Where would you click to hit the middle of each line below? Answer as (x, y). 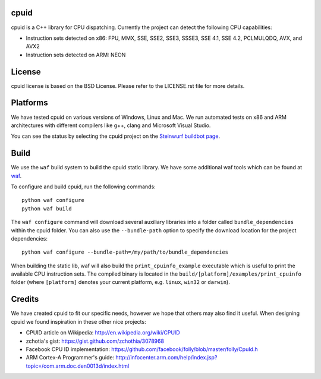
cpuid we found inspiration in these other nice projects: (78, 321)
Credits (25, 299)
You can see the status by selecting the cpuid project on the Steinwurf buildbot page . (115, 136)
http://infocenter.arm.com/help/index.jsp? (166, 358)
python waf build (47, 209)
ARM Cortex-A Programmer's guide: (70, 358)
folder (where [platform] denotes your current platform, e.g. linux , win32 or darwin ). (120, 282)
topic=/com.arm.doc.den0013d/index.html (78, 366)
